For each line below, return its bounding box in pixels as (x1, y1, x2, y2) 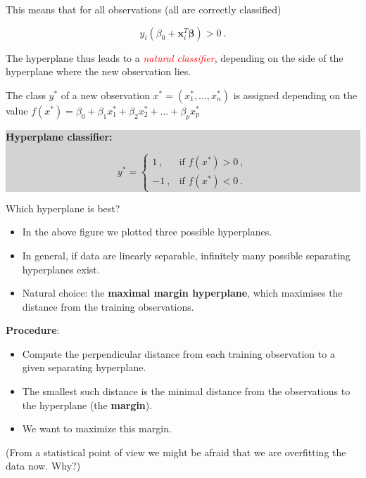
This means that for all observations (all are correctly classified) (6, 2, 282, 16)
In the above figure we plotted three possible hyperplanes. (22, 224, 272, 239)
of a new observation (61, 87, 150, 102)
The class (6, 87, 46, 102)
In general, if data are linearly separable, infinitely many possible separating (22, 247, 351, 262)
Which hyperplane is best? (6, 200, 120, 215)
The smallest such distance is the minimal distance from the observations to (22, 384, 351, 399)
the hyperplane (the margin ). (22, 397, 153, 412)
